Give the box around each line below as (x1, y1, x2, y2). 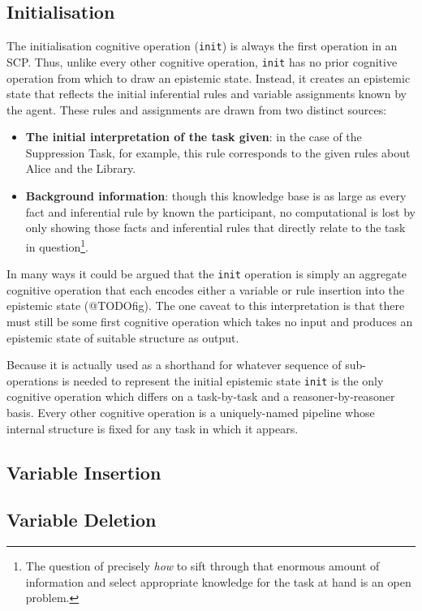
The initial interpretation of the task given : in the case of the (25, 128, 362, 145)
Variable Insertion (6, 459, 161, 484)
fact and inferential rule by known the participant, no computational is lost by (25, 203, 416, 220)
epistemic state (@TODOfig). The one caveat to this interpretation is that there (6, 297, 405, 314)
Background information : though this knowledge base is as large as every (25, 187, 407, 204)
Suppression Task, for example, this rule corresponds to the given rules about (25, 144, 411, 161)
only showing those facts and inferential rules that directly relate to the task (25, 219, 406, 236)
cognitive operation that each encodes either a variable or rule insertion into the (6, 281, 404, 298)
